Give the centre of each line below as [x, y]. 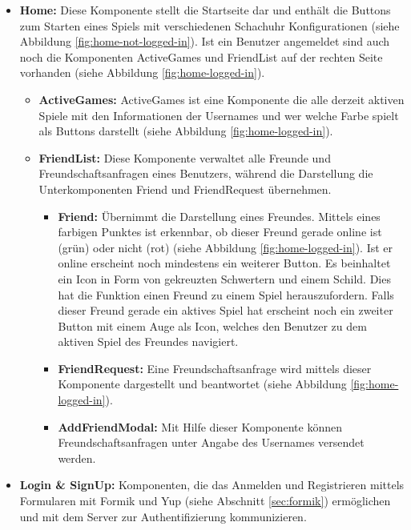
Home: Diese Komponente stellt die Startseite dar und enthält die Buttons [205, 10]
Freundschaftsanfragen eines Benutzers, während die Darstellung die [206, 173]
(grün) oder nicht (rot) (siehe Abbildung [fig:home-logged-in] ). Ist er [226, 247]
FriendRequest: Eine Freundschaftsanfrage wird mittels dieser [215, 368]
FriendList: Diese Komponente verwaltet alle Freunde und [185, 157]
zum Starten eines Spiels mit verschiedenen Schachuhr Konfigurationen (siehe [210, 25]
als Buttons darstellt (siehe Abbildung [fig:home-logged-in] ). [186, 131]
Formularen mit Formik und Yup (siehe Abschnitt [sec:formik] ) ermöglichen [205, 501]
